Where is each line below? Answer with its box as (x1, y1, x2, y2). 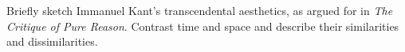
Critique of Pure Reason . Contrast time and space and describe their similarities (6, 17, 399, 34)
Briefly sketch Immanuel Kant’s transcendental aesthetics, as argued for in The (6, 2, 393, 18)
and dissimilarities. (6, 33, 98, 50)
